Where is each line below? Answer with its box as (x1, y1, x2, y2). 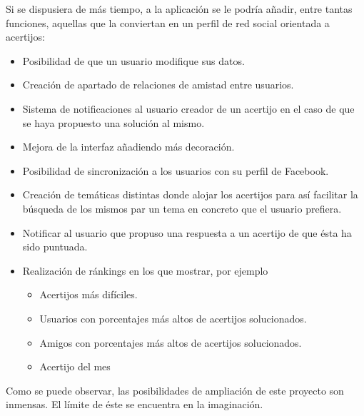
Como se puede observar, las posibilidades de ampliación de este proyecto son (6, 382, 344, 397)
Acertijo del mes (39, 359, 111, 374)
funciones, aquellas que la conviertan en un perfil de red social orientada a (6, 15, 330, 30)
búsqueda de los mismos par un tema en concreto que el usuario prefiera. (22, 201, 342, 215)
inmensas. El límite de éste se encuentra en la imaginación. (6, 397, 263, 412)
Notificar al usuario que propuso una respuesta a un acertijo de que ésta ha (22, 225, 352, 240)
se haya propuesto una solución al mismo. (22, 115, 205, 130)
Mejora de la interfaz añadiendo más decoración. (22, 139, 235, 154)
